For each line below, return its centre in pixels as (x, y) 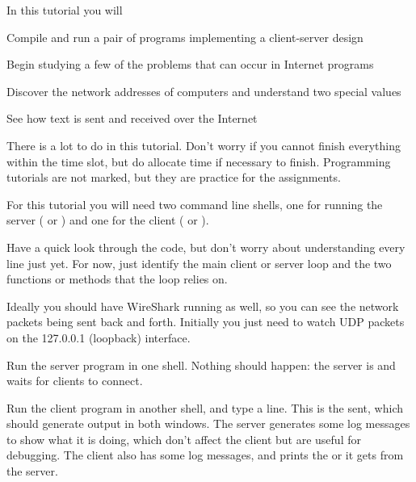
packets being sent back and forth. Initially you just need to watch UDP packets (206, 322)
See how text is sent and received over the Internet (132, 118)
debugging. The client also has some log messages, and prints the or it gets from (205, 455)
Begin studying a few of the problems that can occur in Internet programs (190, 64)
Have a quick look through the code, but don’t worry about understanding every (206, 247)
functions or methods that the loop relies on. (117, 279)
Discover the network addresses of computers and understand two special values (204, 91)
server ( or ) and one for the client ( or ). (108, 220)
